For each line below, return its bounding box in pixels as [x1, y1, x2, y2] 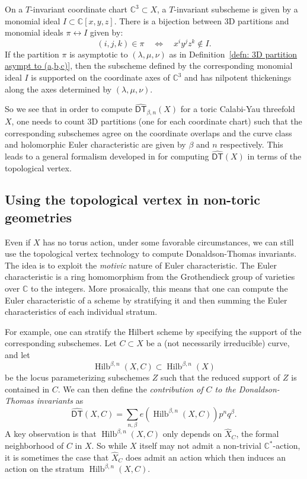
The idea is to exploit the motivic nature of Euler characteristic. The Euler [5, 258, 277, 271]
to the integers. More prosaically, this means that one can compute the [30, 282, 288, 295]
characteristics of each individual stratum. [5, 305, 158, 318]
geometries [5, 207, 72, 226]
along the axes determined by [5, 82, 112, 95]
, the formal [236, 427, 279, 440]
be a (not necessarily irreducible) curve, [146, 337, 290, 349]
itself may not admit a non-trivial [139, 439, 261, 452]
